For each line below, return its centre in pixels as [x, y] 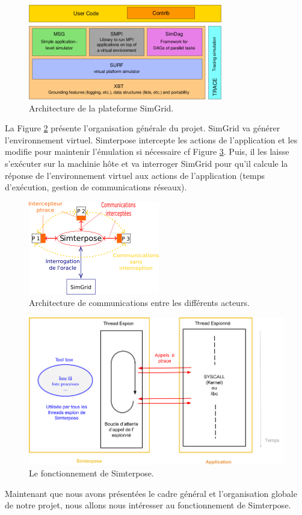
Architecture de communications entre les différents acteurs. [139, 303]
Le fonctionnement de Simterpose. [91, 473]
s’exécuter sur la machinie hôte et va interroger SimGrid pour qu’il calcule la [146, 163]
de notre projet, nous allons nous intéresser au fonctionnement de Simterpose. [148, 505]
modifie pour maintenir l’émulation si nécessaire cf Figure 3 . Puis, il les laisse [147, 151]
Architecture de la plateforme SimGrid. [101, 108]
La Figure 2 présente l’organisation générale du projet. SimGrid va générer [143, 128]
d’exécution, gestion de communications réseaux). [96, 187]
